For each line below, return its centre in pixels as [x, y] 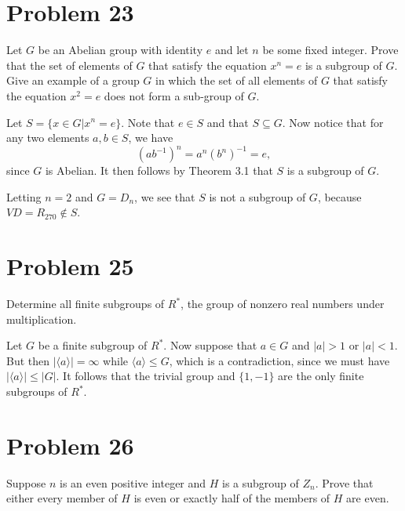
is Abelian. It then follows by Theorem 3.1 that [159, 170]
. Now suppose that [210, 345]
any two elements [48, 138]
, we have [151, 138]
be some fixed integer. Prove [330, 50]
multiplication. [42, 319]
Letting [24, 196]
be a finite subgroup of [93, 345]
